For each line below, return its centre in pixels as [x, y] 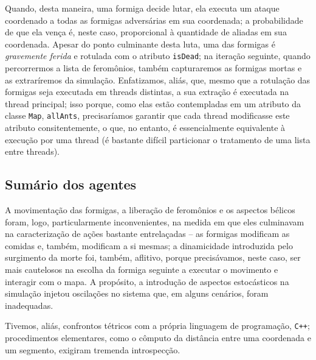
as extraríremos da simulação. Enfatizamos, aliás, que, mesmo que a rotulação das [158, 79]
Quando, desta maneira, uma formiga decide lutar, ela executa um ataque [142, 8]
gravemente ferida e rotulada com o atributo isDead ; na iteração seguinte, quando [158, 56]
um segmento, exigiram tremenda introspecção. [93, 349]
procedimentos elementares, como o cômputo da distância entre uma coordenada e [158, 338]
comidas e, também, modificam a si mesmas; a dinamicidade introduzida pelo [149, 245]
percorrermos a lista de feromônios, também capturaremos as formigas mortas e [153, 68]
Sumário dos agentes [71, 184]
